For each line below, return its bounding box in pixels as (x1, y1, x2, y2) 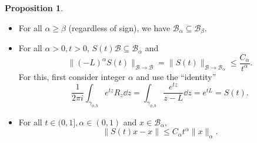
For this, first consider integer (18, 70, 126, 82)
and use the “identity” (136, 70, 216, 82)
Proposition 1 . (5, 2, 63, 14)
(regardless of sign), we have (68, 21, 171, 34)
